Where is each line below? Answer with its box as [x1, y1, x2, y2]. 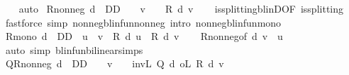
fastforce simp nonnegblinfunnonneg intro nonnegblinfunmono [5, 15, 282, 29]
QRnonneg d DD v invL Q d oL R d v [5, 56, 224, 71]
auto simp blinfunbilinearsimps [5, 42, 143, 57]
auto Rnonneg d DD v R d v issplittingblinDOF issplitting [18, 1, 343, 15]
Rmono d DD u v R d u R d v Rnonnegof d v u [5, 29, 283, 43]
